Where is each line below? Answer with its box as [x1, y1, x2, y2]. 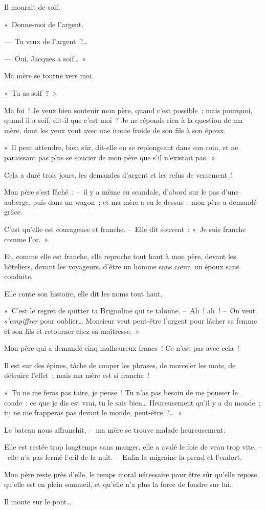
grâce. [4, 206, 23, 217]
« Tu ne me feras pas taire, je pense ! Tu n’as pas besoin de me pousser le [4, 387, 238, 398]
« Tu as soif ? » [4, 87, 57, 98]
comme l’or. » [4, 233, 49, 244]
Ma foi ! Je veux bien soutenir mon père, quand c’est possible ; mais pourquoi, [4, 104, 253, 115]
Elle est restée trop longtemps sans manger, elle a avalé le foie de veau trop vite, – [4, 441, 262, 452]
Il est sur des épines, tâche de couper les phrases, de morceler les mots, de [4, 359, 236, 370]
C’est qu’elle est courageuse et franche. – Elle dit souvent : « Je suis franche [4, 223, 246, 234]
